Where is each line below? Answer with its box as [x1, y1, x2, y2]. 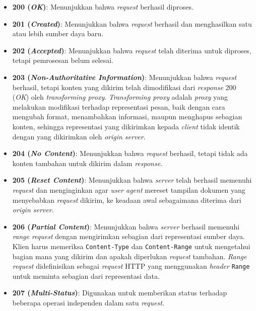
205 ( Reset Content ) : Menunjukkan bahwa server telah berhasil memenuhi [12, 175, 252, 185]
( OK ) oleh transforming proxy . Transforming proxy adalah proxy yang [12, 92, 228, 102]
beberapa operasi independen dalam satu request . [12, 297, 164, 307]
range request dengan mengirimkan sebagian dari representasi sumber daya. [12, 231, 245, 242]
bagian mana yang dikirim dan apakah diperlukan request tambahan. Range [12, 251, 247, 261]
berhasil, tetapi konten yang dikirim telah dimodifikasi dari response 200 [12, 82, 236, 92]
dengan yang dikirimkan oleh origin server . [12, 131, 146, 141]
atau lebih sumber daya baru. [12, 28, 104, 39]
